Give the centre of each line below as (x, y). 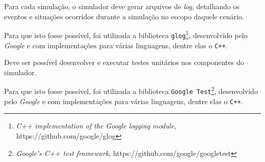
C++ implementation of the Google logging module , (96, 126)
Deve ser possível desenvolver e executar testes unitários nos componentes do (124, 62)
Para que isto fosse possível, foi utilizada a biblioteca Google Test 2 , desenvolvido (131, 90)
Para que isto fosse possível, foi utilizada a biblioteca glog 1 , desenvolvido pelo (126, 34)
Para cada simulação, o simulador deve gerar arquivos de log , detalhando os (122, 6)
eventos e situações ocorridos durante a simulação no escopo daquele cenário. (124, 16)
